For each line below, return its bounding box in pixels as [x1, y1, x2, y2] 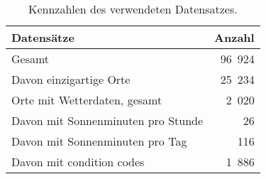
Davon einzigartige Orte [11, 71, 131, 87]
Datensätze [11, 29, 74, 45]
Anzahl [214, 29, 255, 45]
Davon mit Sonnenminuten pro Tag [11, 133, 187, 149]
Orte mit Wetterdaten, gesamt [11, 92, 162, 108]
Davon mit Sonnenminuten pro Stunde [11, 112, 204, 129]
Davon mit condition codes [11, 153, 145, 170]
